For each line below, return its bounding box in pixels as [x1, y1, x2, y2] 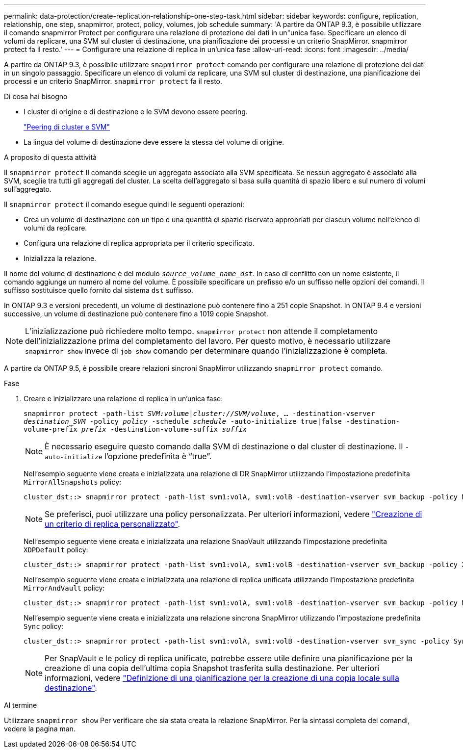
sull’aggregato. [4, 185, 51, 193]
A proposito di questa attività [4, 153, 97, 161]
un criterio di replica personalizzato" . [45, 519, 180, 529]
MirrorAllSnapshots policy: [24, 478, 122, 486]
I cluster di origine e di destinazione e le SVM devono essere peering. [24, 107, 248, 116]
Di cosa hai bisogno [4, 92, 68, 101]
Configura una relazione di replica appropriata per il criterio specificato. [24, 239, 255, 247]
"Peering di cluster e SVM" [24, 123, 110, 131]
